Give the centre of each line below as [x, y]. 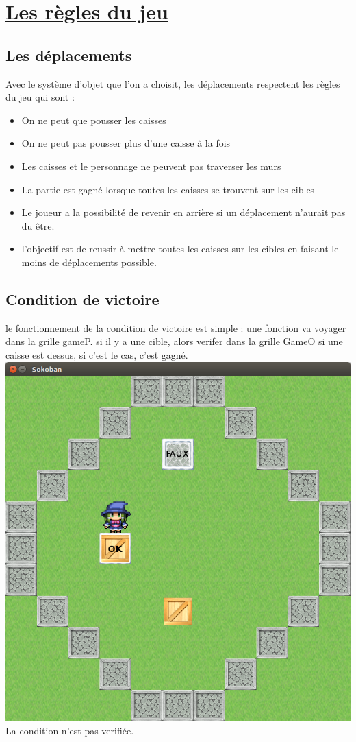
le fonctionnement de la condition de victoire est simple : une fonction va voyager [176, 327]
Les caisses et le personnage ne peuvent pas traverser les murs [151, 166]
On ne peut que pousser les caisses [94, 120]
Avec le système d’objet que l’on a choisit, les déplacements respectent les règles [173, 83]
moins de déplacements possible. [89, 262]
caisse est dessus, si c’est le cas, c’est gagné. [97, 354]
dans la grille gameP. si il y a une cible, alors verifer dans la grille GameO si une [174, 341]
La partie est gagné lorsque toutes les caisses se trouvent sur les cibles [168, 189]
